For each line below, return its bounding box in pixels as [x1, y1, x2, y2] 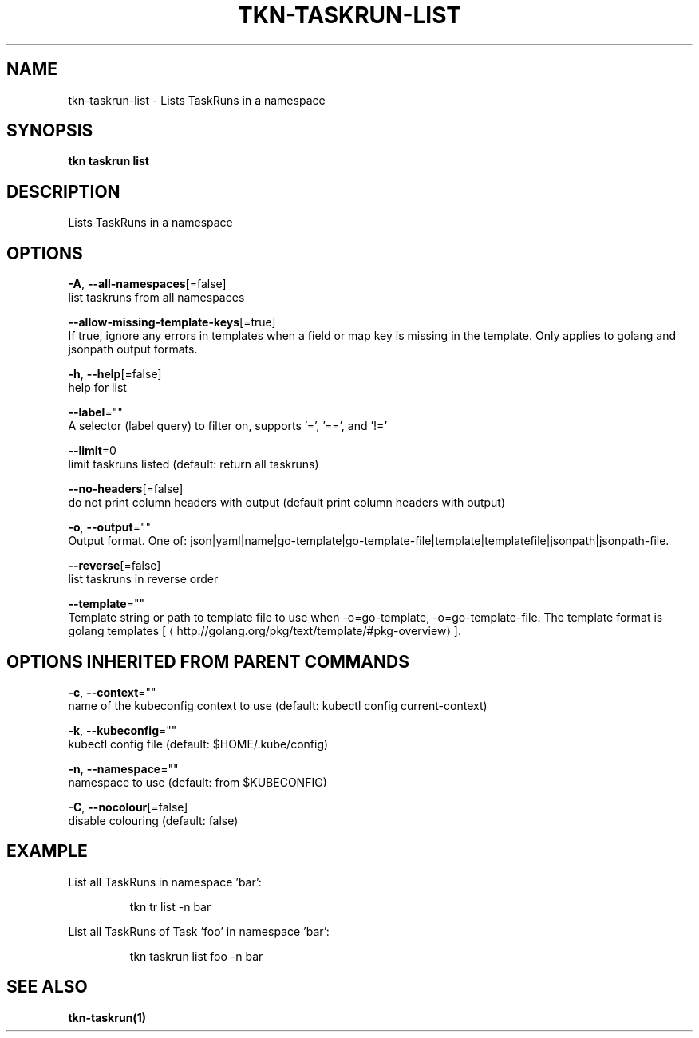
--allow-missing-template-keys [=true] [68, 315, 276, 330]
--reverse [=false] [68, 558, 161, 573]
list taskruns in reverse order [68, 572, 219, 586]
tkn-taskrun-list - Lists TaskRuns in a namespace [68, 93, 326, 107]
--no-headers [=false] [68, 482, 184, 496]
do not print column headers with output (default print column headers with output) [68, 495, 506, 510]
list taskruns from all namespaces [68, 290, 245, 305]
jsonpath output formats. [68, 342, 198, 357]
